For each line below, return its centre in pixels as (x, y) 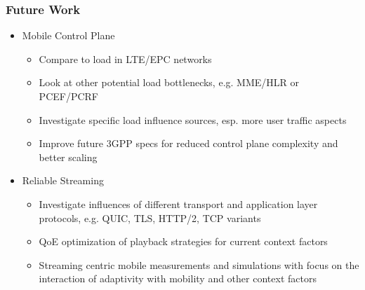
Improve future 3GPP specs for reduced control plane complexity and (188, 143)
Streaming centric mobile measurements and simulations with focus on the (199, 264)
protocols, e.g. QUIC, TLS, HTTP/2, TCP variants (150, 217)
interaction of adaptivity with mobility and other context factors (178, 278)
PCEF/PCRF (68, 96)
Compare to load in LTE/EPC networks (125, 58)
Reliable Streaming (63, 180)
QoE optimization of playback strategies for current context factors (183, 241)
